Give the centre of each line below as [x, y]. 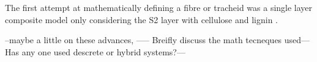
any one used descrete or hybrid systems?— [103, 51]
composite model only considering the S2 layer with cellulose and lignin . [141, 19]
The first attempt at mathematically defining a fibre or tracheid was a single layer [159, 7]
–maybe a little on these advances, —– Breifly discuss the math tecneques [144, 40]
